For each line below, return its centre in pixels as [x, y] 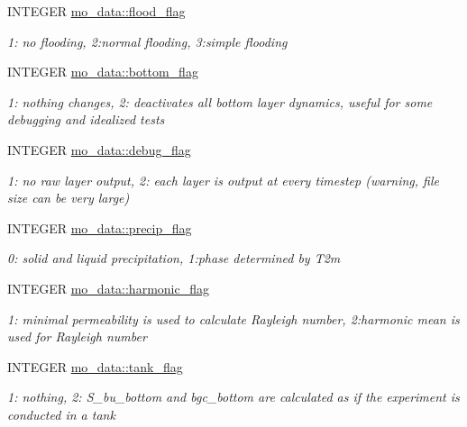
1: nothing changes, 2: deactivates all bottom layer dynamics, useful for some [220, 101]
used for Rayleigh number [77, 336]
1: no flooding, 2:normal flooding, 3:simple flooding [147, 41]
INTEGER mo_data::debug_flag [99, 149]
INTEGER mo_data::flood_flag [96, 11]
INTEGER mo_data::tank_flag [95, 366]
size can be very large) [69, 198]
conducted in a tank [61, 414]
